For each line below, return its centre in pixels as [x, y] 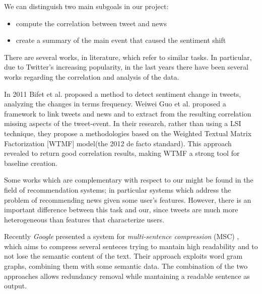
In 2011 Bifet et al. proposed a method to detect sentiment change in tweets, [123, 94]
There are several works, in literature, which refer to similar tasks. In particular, [128, 57]
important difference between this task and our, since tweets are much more [121, 210]
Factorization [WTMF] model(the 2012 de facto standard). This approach [118, 143]
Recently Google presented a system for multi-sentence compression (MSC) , [122, 236]
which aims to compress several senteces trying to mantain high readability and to [131, 246]
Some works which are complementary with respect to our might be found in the [129, 180]
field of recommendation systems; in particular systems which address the [118, 189]
